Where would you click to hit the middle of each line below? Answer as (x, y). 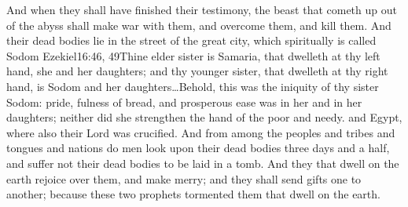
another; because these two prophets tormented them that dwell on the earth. (193, 194)
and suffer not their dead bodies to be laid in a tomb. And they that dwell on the (203, 163)
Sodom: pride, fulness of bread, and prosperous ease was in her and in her (184, 102)
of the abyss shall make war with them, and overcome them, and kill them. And (199, 25)
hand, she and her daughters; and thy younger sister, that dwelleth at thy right (197, 71)
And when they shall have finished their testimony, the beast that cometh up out (202, 9)
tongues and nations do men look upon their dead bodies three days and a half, (198, 148)
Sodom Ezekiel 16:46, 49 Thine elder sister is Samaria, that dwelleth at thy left (193, 55)
